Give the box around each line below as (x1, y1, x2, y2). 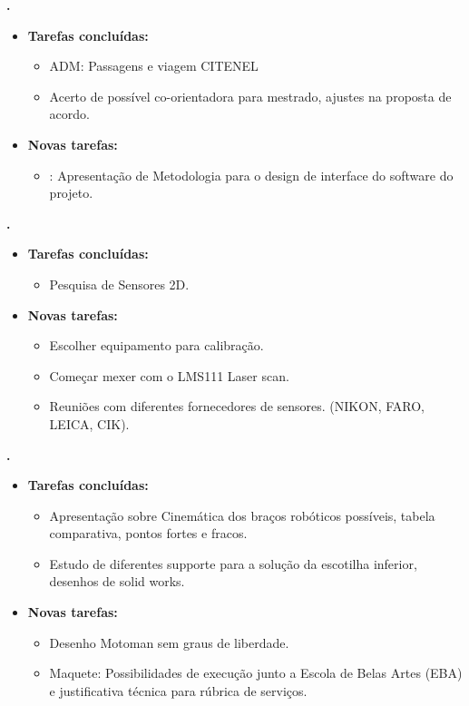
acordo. (49, 104, 90, 123)
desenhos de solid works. (49, 572, 185, 591)
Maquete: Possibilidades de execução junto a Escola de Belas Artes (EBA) (49, 663, 463, 682)
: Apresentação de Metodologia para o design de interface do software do (49, 165, 454, 184)
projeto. (49, 183, 93, 202)
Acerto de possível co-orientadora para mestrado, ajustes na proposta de (49, 86, 452, 105)
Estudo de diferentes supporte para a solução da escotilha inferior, (49, 554, 417, 573)
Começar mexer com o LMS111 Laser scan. (49, 366, 289, 385)
